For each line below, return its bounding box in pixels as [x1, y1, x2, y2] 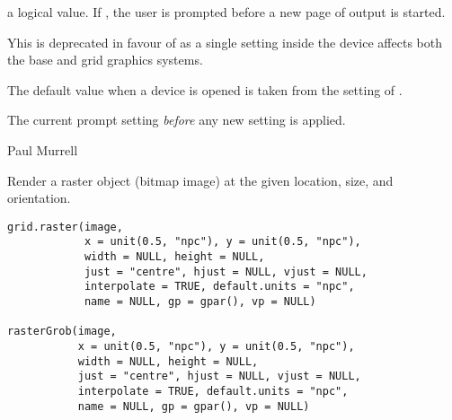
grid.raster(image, [7, 220, 123, 233]
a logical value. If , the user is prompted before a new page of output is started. [7, 3, 446, 21]
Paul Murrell [7, 140, 78, 159]
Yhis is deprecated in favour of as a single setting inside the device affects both [7, 32, 442, 51]
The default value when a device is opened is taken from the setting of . [7, 80, 403, 99]
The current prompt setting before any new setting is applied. [7, 110, 346, 129]
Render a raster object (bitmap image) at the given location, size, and [7, 171, 394, 189]
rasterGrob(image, [7, 325, 117, 338]
